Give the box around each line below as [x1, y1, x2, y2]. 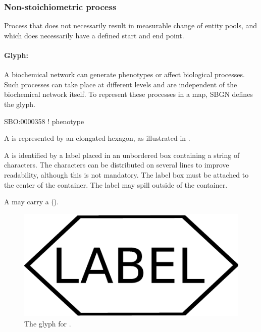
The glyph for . [24, 318, 71, 328]
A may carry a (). [4, 196, 59, 207]
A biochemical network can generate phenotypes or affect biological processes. [4, 69, 245, 80]
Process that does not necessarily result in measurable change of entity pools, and [4, 20, 257, 31]
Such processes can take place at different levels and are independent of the [4, 79, 237, 89]
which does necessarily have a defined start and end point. [4, 30, 184, 40]
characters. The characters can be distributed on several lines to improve [4, 159, 229, 170]
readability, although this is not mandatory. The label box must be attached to [4, 169, 249, 180]
